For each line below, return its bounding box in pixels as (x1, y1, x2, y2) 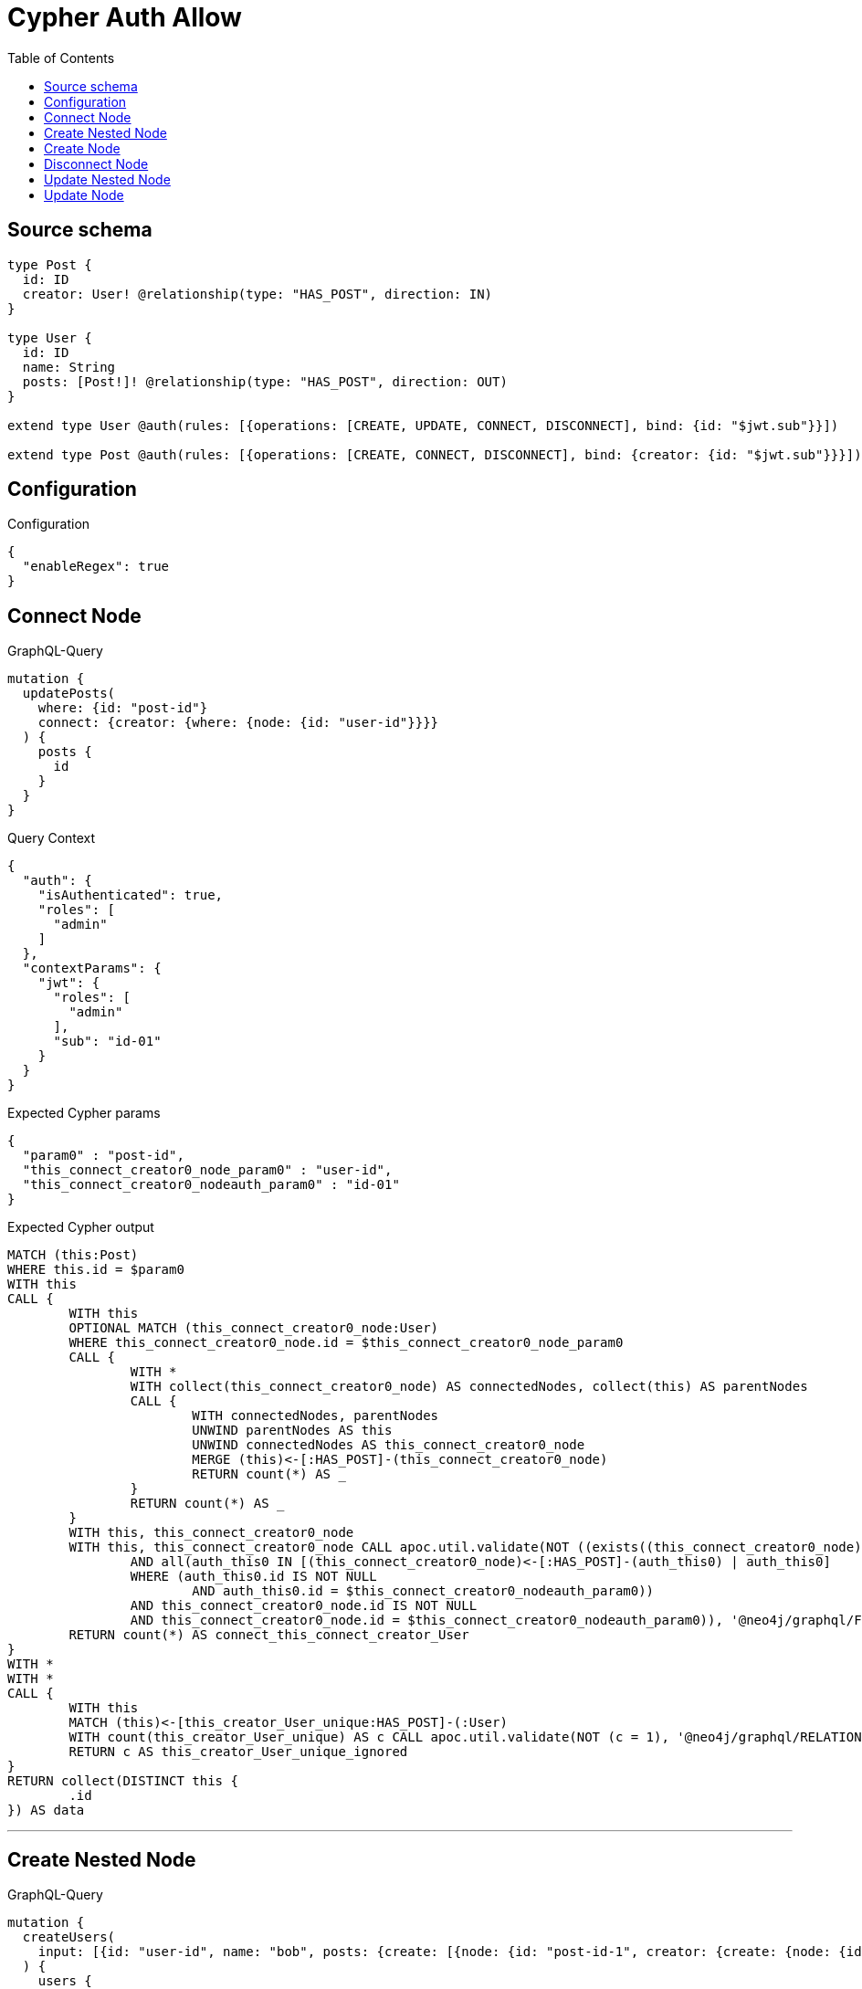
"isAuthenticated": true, (37, 888, 224, 903)
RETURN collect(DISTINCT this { (7, 1773, 238, 1789)
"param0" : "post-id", (22, 1148, 184, 1163)
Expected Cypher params (7, 1105, 161, 1121)
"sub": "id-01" (53, 1034, 162, 1049)
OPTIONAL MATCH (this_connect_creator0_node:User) (68, 1321, 439, 1336)
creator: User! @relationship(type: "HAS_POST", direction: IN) (22, 286, 493, 301)
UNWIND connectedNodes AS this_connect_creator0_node (192, 1437, 585, 1453)
